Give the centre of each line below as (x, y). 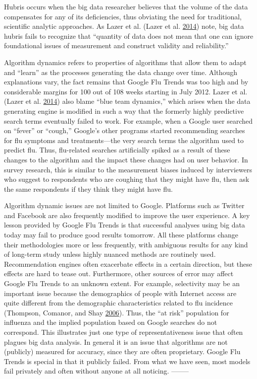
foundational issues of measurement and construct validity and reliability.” (116, 45)
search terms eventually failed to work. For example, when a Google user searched (128, 120)
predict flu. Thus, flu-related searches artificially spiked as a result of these (117, 150)
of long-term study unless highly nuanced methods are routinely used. (110, 254)
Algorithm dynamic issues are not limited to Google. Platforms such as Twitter (124, 205)
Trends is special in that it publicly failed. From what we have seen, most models (127, 361)
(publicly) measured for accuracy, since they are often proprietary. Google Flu (122, 351)
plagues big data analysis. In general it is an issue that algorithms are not (116, 341)
